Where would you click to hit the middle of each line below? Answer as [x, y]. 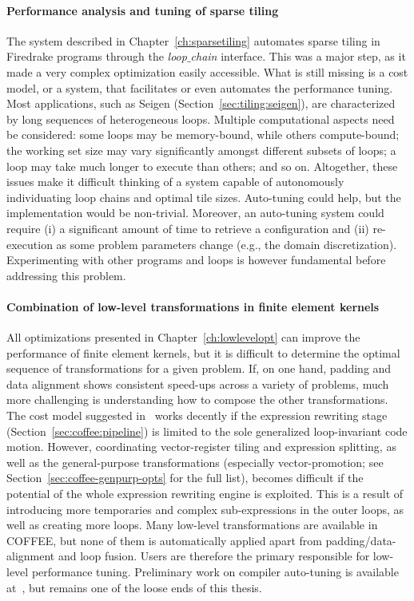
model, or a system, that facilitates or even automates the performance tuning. [200, 87]
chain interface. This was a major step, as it [298, 56]
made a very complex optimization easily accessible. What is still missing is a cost [207, 71]
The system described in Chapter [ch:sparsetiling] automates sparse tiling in [193, 40]
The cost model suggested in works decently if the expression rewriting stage [197, 415]
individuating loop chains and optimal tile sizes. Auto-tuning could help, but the [204, 197]
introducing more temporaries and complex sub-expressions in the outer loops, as [205, 509]
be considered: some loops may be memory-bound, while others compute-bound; [203, 134]
